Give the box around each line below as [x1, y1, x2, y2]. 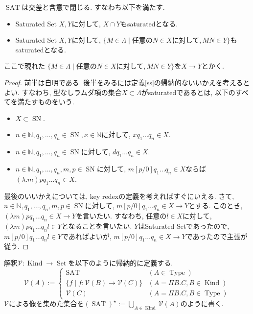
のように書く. [180, 298, 224, 309]
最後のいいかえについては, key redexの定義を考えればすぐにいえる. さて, [4, 191, 234, 201]
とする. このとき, [188, 200, 243, 211]
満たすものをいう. [17, 97, 74, 107]
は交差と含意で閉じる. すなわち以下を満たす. [22, 2, 165, 12]
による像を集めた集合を [8, 298, 84, 309]
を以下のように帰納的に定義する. [68, 257, 173, 267]
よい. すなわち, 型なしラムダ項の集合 [4, 87, 122, 97]
